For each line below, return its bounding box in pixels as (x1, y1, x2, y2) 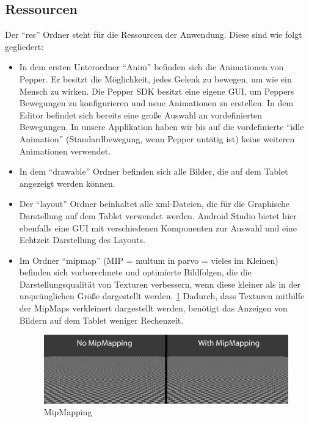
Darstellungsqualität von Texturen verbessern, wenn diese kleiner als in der (19, 277, 300, 290)
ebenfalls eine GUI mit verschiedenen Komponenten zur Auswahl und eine (19, 221, 297, 234)
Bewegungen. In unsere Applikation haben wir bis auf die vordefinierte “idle (19, 120, 304, 133)
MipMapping (43, 406, 92, 418)
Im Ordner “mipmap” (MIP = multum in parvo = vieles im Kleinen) (19, 253, 278, 266)
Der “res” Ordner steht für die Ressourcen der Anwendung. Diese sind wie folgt (5, 28, 302, 41)
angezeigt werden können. (19, 176, 115, 189)
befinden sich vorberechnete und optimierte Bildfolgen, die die (19, 266, 252, 278)
